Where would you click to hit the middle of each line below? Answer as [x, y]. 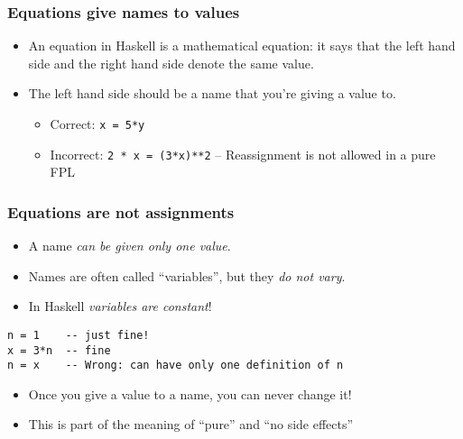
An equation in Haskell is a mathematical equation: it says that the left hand [242, 46]
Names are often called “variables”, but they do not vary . [187, 275]
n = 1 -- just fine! [79, 335]
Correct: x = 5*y [97, 123]
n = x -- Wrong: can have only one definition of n [176, 366]
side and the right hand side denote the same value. [171, 63]
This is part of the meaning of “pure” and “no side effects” [191, 424]
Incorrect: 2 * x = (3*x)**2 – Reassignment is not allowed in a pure [243, 154]
